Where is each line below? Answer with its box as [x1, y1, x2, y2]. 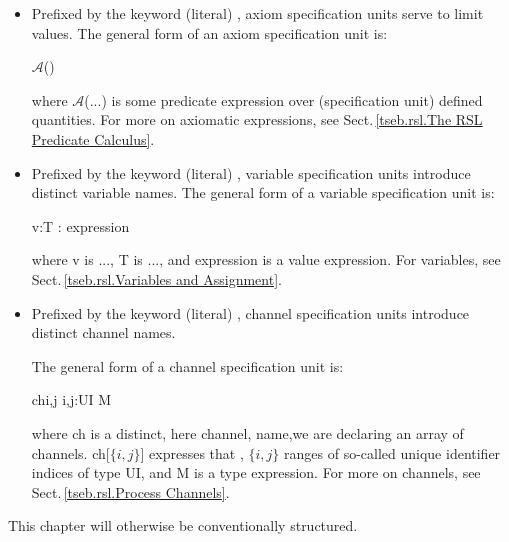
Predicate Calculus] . [31, 128, 155, 149]
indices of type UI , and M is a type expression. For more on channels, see [31, 462, 481, 483]
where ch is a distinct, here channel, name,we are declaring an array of [31, 422, 464, 443]
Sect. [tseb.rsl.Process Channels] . [31, 481, 230, 502]
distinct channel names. [31, 322, 176, 343]
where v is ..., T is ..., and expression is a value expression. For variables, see [31, 249, 501, 270]
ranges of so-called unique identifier [284, 442, 501, 463]
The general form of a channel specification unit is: [31, 355, 344, 376]
